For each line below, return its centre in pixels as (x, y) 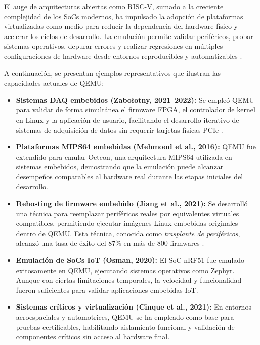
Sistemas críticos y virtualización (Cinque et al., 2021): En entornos (134, 307)
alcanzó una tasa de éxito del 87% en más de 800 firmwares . (110, 243)
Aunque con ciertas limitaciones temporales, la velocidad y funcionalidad (129, 280)
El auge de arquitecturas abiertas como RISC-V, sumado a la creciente (114, 6)
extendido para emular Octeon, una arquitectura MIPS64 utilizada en (124, 156)
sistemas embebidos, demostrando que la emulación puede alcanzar (120, 166)
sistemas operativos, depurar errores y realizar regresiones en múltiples (114, 46)
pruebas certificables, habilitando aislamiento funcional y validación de (125, 327)
